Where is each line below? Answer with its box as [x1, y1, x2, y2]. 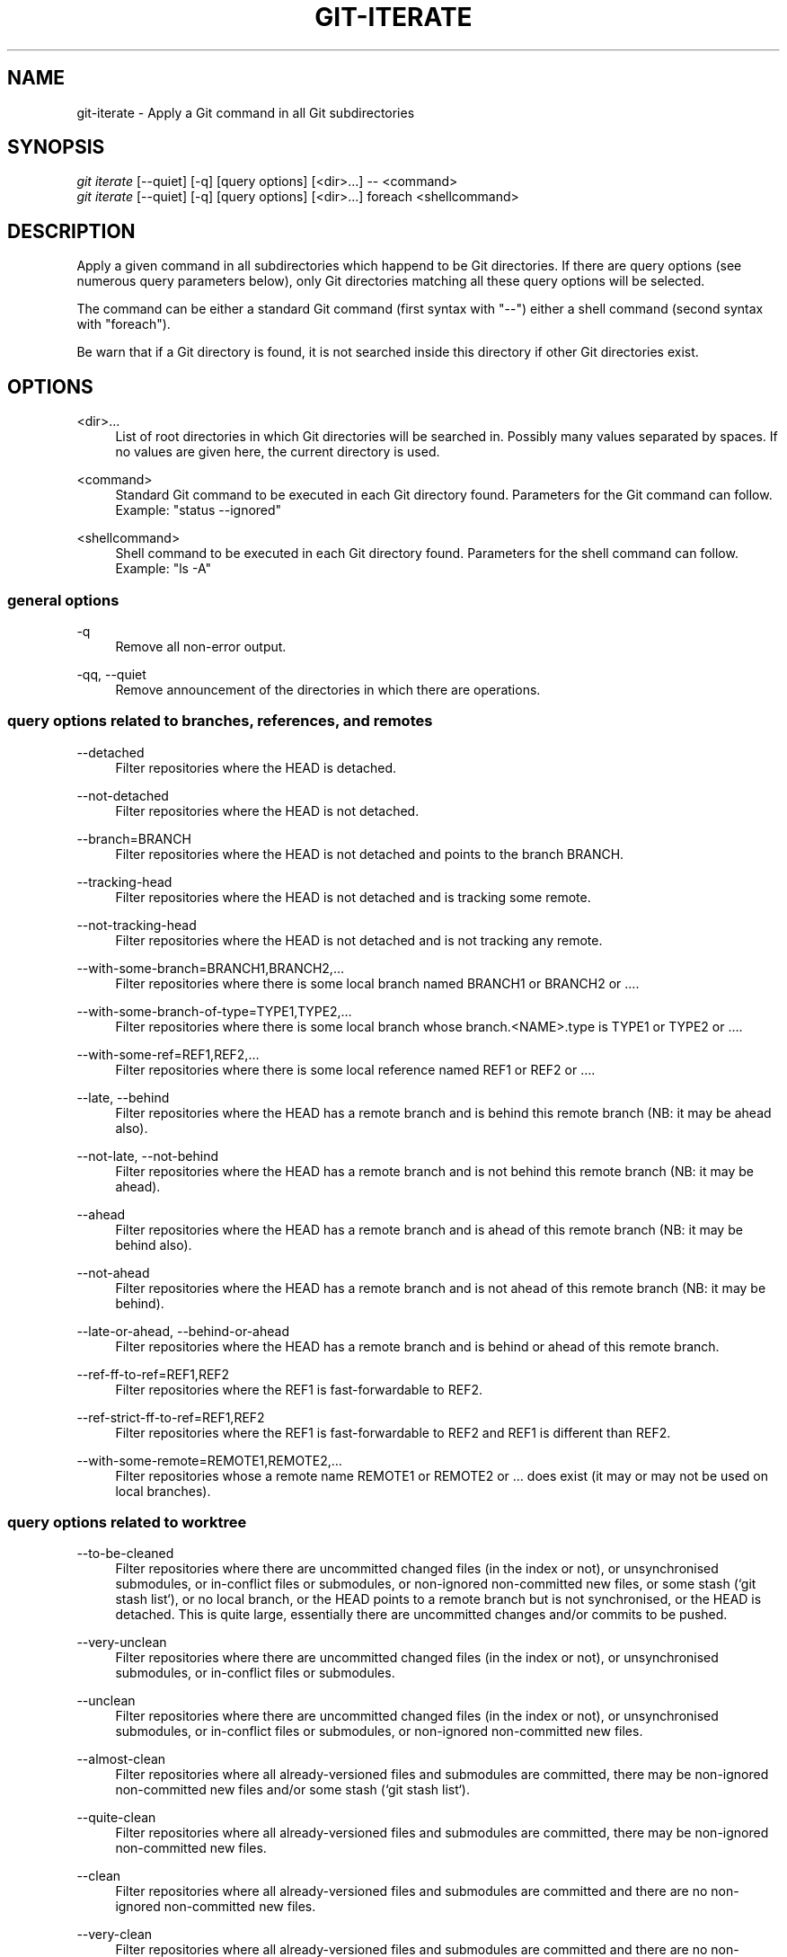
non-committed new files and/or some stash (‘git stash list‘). [115, 1782, 471, 1798]
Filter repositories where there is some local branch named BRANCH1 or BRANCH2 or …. [115, 975, 640, 991]
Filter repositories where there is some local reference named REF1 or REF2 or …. [115, 1061, 596, 1077]
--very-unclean [76, 1634, 167, 1651]
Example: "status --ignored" [115, 502, 282, 518]
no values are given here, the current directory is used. [115, 444, 440, 460]
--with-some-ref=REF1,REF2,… [76, 1046, 260, 1062]
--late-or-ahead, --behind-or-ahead [76, 1323, 289, 1339]
